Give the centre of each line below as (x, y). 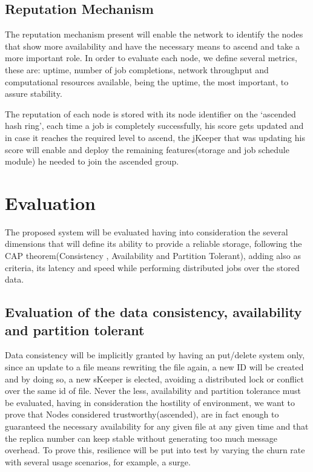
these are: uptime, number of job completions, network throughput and (137, 69)
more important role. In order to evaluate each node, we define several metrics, (151, 58)
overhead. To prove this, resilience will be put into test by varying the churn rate (155, 450)
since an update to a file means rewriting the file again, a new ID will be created (154, 367)
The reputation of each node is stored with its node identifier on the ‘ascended (150, 113)
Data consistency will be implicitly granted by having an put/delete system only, (155, 355)
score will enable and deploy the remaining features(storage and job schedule (147, 149)
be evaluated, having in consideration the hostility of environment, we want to (150, 402)
